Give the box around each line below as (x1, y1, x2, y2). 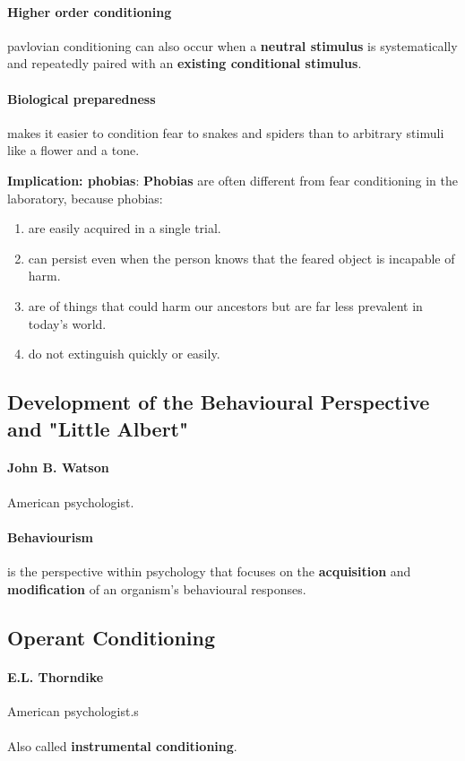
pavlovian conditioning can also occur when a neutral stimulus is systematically (7, 36, 458, 55)
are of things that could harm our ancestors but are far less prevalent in (28, 296, 423, 315)
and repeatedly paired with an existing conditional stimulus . (7, 54, 362, 73)
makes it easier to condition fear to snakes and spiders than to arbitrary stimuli (7, 123, 444, 142)
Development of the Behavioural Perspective (7, 388, 430, 416)
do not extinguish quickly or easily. (28, 344, 220, 363)
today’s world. (28, 314, 107, 333)
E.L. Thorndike (7, 667, 104, 686)
